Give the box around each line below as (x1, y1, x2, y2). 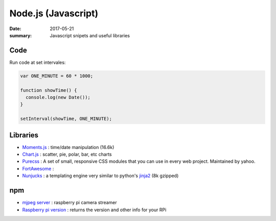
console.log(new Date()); (26, 94, 90, 100)
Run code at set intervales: (9, 59, 66, 65)
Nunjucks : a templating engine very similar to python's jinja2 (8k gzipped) (22, 173, 179, 179)
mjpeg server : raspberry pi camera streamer (22, 200, 117, 206)
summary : (9, 32, 32, 38)
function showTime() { (20, 87, 77, 93)
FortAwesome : (22, 165, 54, 171)
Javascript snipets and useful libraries (50, 32, 130, 38)
